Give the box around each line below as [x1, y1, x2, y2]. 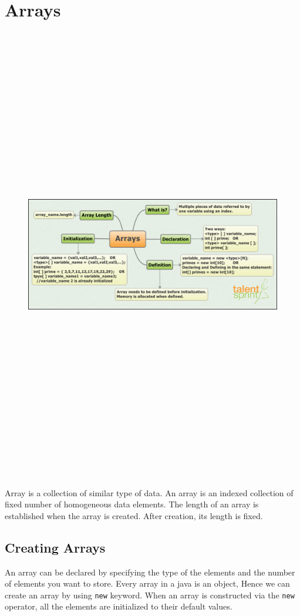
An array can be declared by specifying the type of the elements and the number [5, 565, 295, 578]
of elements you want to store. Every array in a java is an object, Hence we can [5, 577, 290, 590]
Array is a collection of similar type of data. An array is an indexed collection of [5, 486, 294, 499]
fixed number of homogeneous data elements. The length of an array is [5, 498, 259, 510]
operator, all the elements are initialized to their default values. [5, 600, 232, 612]
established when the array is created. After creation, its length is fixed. [5, 509, 263, 521]
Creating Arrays [5, 538, 106, 556]
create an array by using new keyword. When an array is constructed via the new [5, 588, 295, 601]
